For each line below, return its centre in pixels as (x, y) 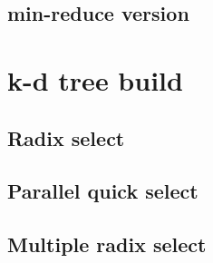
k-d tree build (95, 79)
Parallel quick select (103, 191)
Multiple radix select (107, 244)
